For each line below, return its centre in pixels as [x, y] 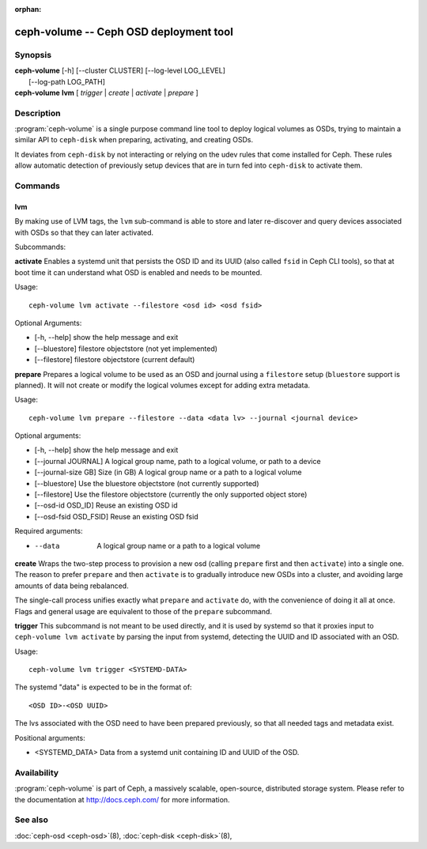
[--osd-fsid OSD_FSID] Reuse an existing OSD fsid [116, 516]
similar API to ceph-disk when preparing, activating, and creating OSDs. [134, 140]
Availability [37, 772]
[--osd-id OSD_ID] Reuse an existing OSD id [106, 505]
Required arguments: [49, 531]
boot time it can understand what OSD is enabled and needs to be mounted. [138, 272]
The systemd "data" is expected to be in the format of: [104, 687]
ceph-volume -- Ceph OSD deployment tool [124, 32]
